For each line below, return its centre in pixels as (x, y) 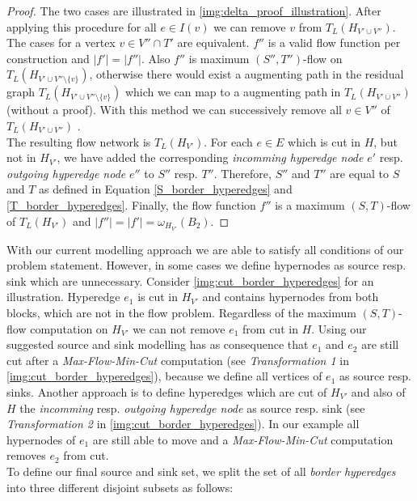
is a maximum (310, 204)
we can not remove (179, 328)
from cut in (270, 328)
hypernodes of (41, 439)
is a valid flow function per (334, 42)
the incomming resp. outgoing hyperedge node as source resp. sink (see (192, 408)
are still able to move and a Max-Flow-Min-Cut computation (243, 439)
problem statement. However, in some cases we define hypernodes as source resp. (206, 265)
